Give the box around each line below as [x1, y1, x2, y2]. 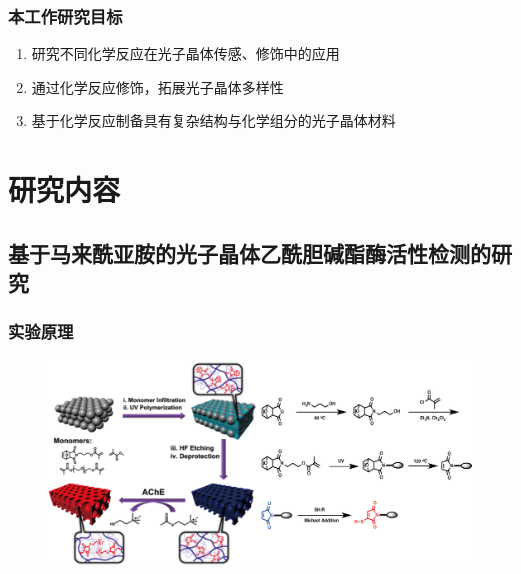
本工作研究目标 [8, 3, 123, 28]
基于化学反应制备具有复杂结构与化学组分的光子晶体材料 [31, 110, 396, 131]
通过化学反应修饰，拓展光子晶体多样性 [31, 76, 284, 97]
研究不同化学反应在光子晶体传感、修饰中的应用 [31, 43, 340, 64]
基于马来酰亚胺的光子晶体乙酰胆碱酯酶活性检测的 [8, 237, 491, 268]
